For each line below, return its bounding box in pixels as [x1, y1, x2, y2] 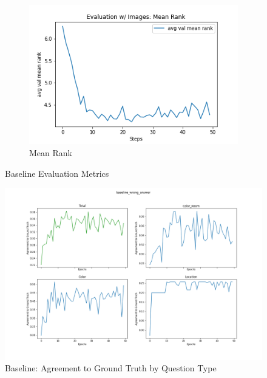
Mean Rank [29, 146, 72, 159]
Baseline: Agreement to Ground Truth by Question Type [5, 362, 217, 374]
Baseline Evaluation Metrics [5, 167, 109, 179]
